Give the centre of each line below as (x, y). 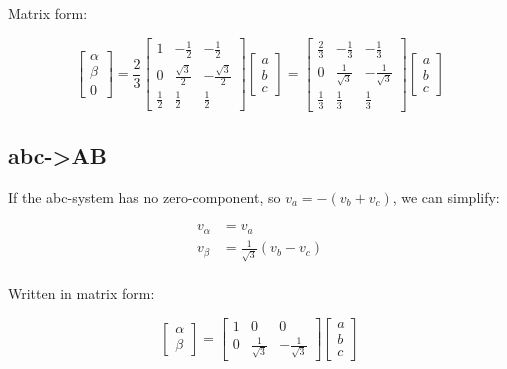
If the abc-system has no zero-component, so (144, 196)
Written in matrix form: (81, 293)
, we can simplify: (446, 196)
